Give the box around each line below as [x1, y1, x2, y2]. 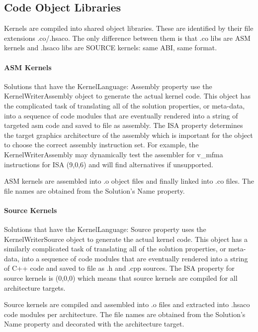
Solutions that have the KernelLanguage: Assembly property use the [4, 81, 212, 91]
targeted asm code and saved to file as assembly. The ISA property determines [4, 120, 243, 130]
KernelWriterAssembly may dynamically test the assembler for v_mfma [4, 149, 223, 159]
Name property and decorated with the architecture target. [4, 319, 184, 329]
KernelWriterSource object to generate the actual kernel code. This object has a [4, 233, 248, 244]
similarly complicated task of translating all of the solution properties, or [4, 243, 226, 254]
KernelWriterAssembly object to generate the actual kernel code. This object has [4, 91, 251, 101]
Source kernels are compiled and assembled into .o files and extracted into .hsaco [4, 299, 250, 310]
